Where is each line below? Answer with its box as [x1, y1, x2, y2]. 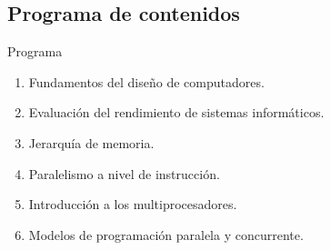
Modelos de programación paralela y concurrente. [28, 225, 304, 244]
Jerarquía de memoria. [28, 133, 155, 152]
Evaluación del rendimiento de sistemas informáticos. [28, 103, 325, 122]
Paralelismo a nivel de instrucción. [28, 164, 220, 183]
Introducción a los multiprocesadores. [28, 195, 237, 214]
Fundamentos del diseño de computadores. [28, 72, 265, 91]
